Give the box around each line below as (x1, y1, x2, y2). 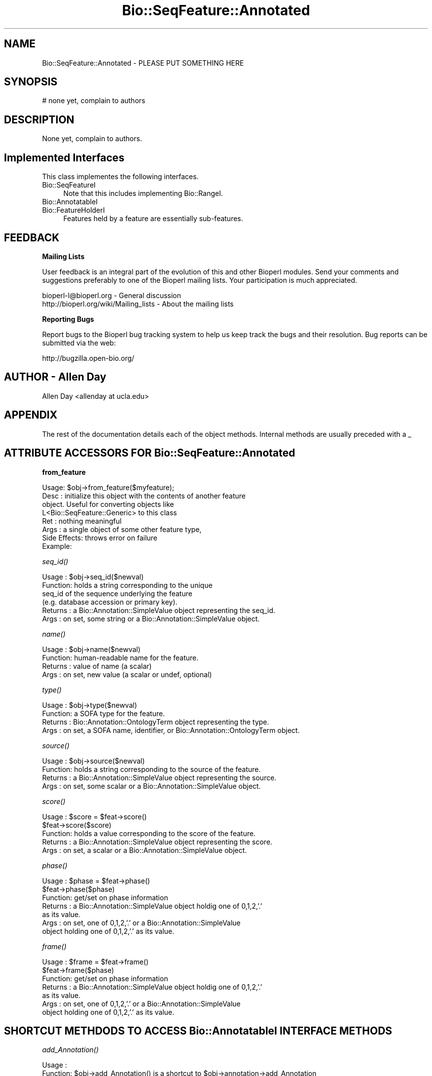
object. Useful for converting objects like (42, 500, 174, 508)
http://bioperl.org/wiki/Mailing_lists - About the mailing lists (42, 299, 234, 308)
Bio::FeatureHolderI (42, 206, 105, 215)
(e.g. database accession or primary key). (42, 597, 178, 606)
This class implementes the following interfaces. (42, 172, 199, 181)
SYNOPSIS (4, 76, 58, 88)
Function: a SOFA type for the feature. (42, 709, 165, 718)
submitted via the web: (42, 338, 116, 347)
